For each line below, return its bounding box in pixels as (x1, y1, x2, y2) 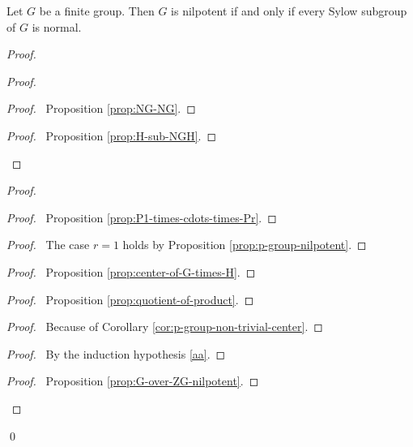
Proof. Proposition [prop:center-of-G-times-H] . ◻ (6, 263, 256, 280)
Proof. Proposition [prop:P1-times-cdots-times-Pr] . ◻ (6, 208, 277, 226)
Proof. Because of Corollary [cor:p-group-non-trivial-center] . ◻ (6, 318, 323, 335)
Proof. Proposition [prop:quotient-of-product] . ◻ (6, 290, 254, 307)
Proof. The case (6, 236, 90, 253)
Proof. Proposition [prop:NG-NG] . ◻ (6, 100, 196, 117)
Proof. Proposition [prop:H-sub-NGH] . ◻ (6, 127, 217, 144)
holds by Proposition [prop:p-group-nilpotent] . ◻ (122, 236, 367, 253)
